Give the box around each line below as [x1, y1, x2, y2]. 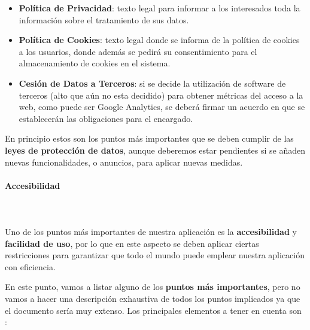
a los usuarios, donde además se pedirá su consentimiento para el [19, 45, 257, 57]
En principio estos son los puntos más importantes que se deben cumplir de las [5, 132, 294, 145]
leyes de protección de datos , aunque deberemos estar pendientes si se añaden [5, 143, 305, 156]
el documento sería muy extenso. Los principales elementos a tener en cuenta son [5, 304, 302, 316]
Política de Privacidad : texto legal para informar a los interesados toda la [19, 2, 300, 14]
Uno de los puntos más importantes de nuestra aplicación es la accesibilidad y [5, 225, 297, 238]
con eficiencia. [5, 260, 56, 273]
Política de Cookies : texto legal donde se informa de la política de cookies [19, 33, 300, 46]
